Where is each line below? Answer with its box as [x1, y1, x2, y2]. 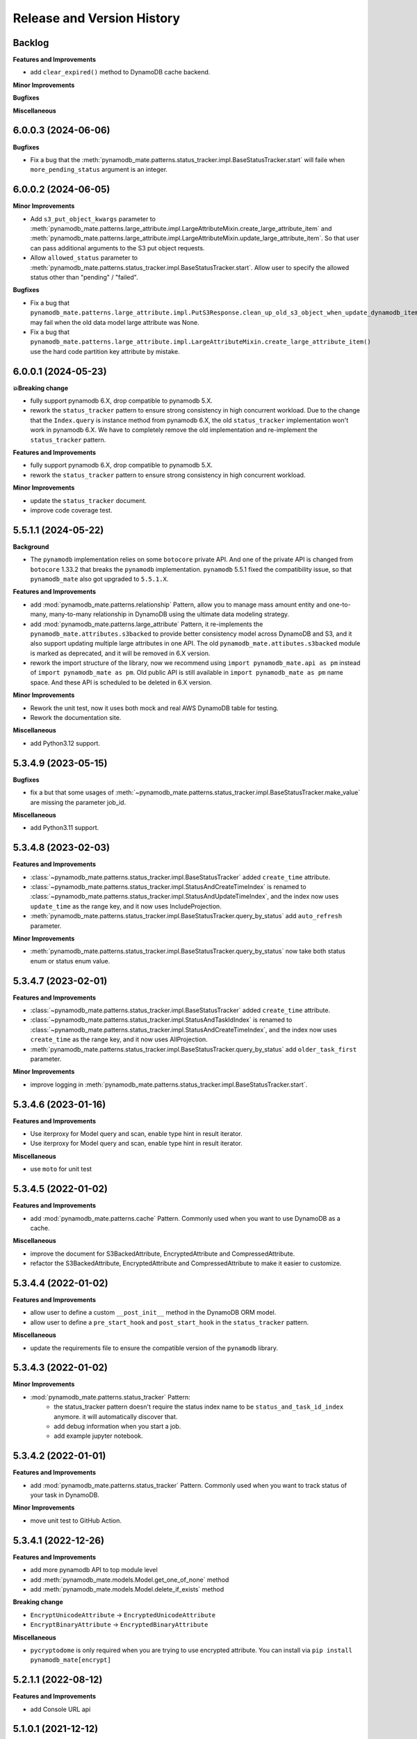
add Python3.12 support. [30, 739, 101, 747]
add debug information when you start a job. [54, 1423, 181, 1431]
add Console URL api [30, 1705, 91, 1713]
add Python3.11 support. [30, 824, 99, 832]
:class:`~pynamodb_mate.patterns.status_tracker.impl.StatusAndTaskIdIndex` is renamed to [30, 1016, 293, 1024]
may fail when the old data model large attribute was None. [30, 318, 199, 326]
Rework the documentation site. [30, 714, 122, 722]
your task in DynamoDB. [30, 1491, 100, 1499]
